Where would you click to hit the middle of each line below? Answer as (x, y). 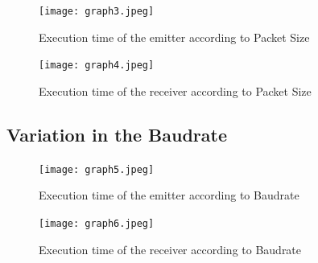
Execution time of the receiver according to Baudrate (170, 249)
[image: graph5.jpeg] (97, 169)
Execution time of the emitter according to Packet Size (174, 37)
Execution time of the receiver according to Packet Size (175, 90)
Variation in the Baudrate (117, 134)
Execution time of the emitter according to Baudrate (169, 195)
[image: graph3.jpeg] (97, 11)
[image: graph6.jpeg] (97, 223)
